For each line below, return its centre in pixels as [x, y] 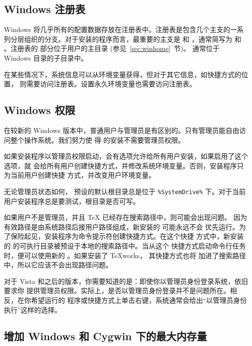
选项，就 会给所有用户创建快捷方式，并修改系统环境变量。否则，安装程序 [120, 165]
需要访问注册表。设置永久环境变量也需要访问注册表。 [111, 84]
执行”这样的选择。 [33, 309]
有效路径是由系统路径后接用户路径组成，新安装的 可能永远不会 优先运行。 [122, 226]
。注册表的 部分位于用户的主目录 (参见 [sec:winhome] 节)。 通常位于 [112, 48]
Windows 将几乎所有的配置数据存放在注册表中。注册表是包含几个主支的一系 [124, 29]
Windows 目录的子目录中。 [46, 58]
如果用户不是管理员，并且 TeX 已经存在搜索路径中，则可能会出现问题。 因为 [126, 217]
